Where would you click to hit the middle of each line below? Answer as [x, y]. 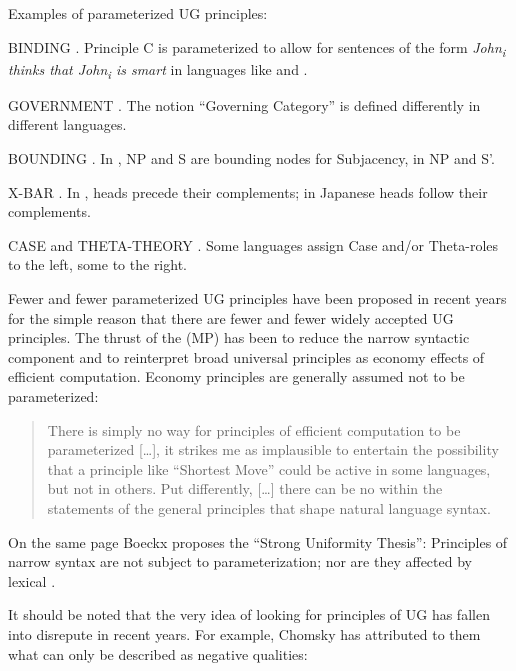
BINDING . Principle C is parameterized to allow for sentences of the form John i [257, 48]
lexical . [32, 580]
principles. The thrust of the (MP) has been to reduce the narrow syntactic [239, 337]
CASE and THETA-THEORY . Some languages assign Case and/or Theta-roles [253, 244]
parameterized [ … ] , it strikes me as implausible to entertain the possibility [273, 449]
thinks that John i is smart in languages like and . [158, 70]
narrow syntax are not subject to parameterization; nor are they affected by [240, 561]
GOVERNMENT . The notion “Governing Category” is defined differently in [244, 104]
